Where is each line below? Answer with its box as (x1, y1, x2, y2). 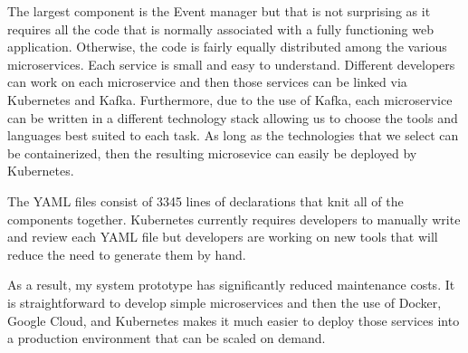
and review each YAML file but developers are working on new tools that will (7, 227, 438, 246)
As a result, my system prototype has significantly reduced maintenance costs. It (7, 275, 455, 294)
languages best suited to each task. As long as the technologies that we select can (7, 126, 459, 145)
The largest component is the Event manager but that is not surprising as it (7, 2, 431, 20)
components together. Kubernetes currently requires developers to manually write (7, 209, 461, 228)
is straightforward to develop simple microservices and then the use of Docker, (7, 292, 442, 311)
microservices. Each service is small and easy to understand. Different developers (7, 54, 455, 73)
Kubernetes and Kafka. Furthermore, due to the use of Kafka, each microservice (7, 90, 453, 109)
